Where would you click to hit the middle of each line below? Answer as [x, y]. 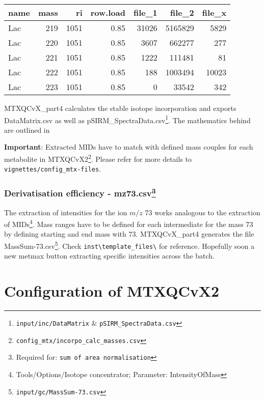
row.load [108, 12]
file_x [214, 12]
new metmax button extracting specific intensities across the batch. [110, 256]
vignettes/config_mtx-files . [53, 169]
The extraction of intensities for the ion [66, 212]
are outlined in [27, 130]
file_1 [145, 12]
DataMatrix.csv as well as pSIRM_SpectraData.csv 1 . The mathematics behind [127, 119]
